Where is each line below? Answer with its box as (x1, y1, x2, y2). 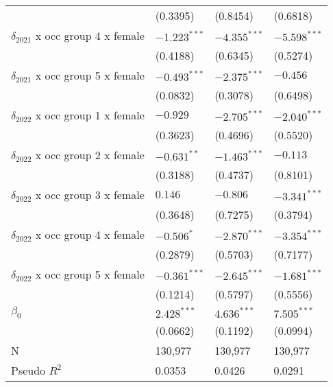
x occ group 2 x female (35, 147, 145, 163)
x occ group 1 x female (35, 107, 145, 123)
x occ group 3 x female (35, 187, 145, 202)
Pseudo (11, 362, 46, 379)
